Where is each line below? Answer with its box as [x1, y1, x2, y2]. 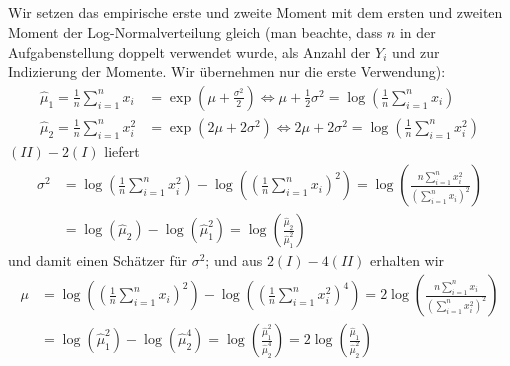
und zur [392, 41, 440, 62]
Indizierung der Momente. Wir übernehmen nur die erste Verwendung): [8, 61, 446, 82]
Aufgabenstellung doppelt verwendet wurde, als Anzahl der [8, 41, 371, 62]
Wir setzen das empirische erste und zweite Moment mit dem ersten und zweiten [8, 2, 503, 23]
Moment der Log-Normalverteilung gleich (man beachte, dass [8, 21, 383, 42]
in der [399, 21, 436, 42]
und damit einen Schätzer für [8, 250, 187, 271]
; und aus [205, 250, 263, 271]
